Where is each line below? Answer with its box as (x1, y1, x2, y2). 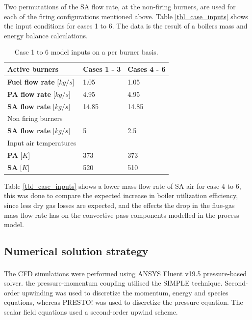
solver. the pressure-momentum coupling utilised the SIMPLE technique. (4, 278, 223, 288)
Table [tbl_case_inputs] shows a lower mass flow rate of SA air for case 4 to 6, (4, 180, 241, 191)
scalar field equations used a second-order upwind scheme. (4, 307, 178, 317)
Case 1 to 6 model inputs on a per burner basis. (14, 47, 158, 57)
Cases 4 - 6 (127, 63, 166, 74)
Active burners (7, 63, 59, 74)
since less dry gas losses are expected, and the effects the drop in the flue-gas (4, 200, 235, 210)
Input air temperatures (7, 138, 76, 148)
